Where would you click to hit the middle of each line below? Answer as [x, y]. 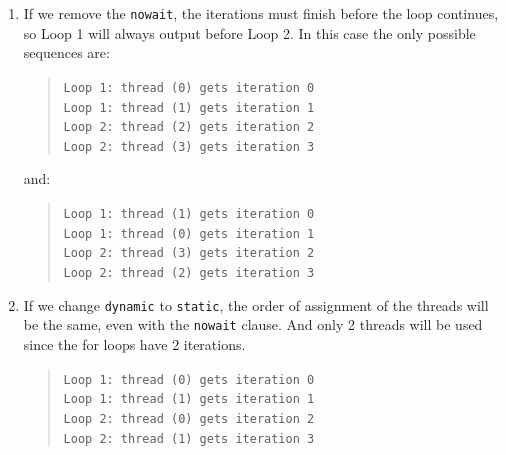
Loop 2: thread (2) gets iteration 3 [189, 273]
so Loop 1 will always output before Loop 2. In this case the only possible [249, 32]
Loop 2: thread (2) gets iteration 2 [189, 127]
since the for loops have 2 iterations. [134, 344]
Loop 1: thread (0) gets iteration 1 [189, 233]
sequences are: [66, 52]
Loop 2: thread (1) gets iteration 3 [189, 438]
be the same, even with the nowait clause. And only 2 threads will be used [253, 324]
